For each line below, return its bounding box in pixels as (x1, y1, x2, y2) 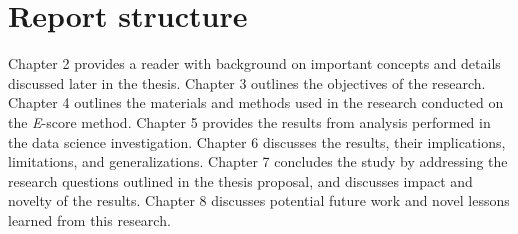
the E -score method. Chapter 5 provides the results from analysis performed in (8, 111, 491, 132)
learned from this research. (8, 209, 171, 230)
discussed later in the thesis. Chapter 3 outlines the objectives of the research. (8, 72, 486, 93)
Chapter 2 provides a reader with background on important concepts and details (8, 53, 501, 74)
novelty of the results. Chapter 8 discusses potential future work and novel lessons (8, 190, 510, 211)
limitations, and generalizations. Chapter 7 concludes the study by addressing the (8, 151, 508, 172)
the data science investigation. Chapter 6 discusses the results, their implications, (8, 131, 506, 152)
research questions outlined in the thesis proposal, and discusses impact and (8, 170, 473, 191)
